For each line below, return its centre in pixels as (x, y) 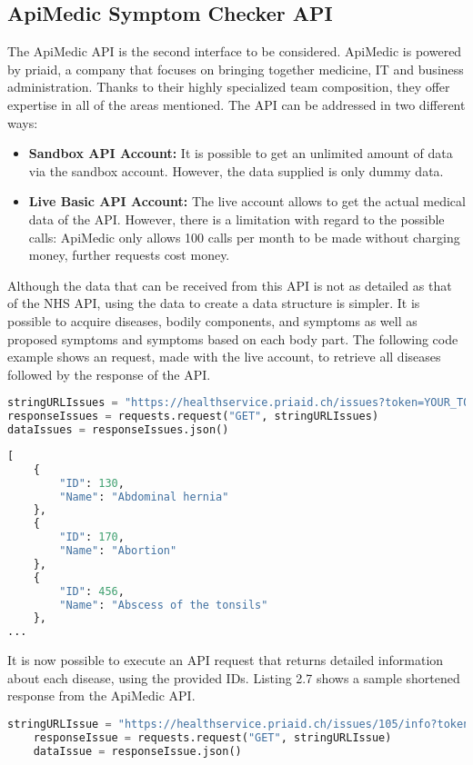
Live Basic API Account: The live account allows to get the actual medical (247, 201)
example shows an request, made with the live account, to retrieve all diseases (224, 357)
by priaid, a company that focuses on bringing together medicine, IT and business (236, 69)
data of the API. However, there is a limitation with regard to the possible (236, 219)
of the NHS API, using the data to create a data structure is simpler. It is (214, 303)
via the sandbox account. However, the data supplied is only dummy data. (236, 170)
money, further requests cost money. (129, 255)
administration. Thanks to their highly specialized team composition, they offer (229, 87)
